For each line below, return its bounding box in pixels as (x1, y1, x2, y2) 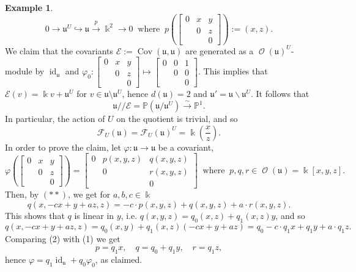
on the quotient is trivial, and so (116, 112, 238, 125)
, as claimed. (95, 252, 143, 265)
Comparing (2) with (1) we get (5, 232, 121, 245)
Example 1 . (5, 1, 53, 13)
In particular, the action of (5, 112, 105, 125)
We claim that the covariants (5, 44, 114, 57)
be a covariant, (158, 140, 214, 153)
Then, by (5, 188, 39, 201)
